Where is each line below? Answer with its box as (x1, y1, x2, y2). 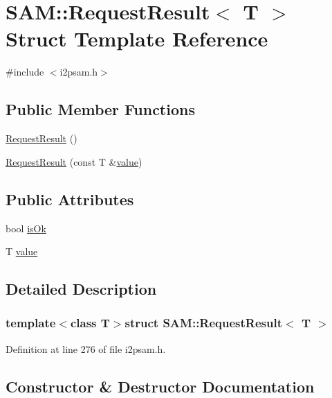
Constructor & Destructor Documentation (6, 375, 315, 397)
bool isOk (6, 220, 46, 235)
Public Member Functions (6, 98, 195, 120)
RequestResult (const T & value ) (6, 154, 142, 168)
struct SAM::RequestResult (124, 314, 283, 331)
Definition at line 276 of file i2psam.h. (6, 341, 166, 356)
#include (6, 64, 44, 79)
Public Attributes (6, 188, 134, 209)
